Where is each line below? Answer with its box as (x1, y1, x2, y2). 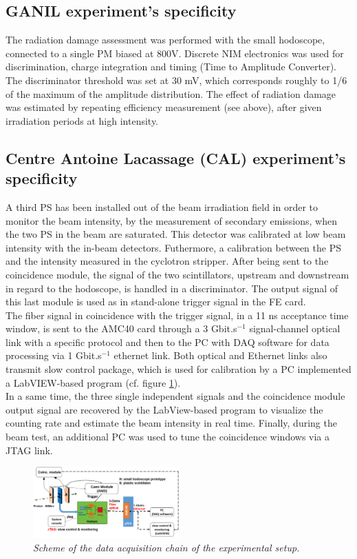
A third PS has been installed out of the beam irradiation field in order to (6, 199, 318, 214)
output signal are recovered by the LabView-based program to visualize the (6, 402, 323, 416)
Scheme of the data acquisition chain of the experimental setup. (33, 540, 300, 555)
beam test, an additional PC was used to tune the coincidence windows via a (6, 429, 330, 444)
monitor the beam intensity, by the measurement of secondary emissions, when (6, 213, 337, 227)
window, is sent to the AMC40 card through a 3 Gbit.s (6, 321, 237, 336)
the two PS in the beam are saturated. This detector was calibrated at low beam (6, 227, 346, 241)
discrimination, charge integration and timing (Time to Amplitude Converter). (6, 59, 336, 74)
